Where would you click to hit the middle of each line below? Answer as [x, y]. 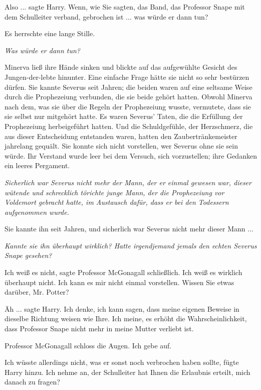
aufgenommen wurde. [37, 212]
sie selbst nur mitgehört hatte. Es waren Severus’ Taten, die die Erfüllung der [124, 116]
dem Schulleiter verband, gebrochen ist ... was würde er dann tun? [106, 16]
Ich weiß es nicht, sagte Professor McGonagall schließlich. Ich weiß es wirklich [123, 272]
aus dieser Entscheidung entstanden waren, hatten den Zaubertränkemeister [121, 136]
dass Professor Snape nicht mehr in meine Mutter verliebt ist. [99, 329]
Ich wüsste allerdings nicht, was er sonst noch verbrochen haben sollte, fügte [122, 362]
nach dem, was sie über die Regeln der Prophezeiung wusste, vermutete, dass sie [128, 106]
